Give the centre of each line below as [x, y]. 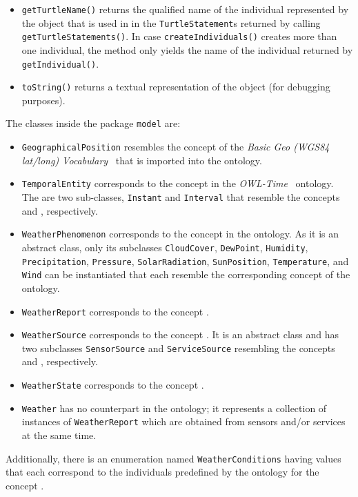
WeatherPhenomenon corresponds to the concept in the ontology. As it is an [180, 234]
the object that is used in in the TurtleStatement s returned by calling [171, 22]
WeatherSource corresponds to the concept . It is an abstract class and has [180, 334]
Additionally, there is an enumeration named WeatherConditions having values [173, 458]
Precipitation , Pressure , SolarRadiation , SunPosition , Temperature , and [185, 261]
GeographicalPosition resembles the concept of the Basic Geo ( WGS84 [176, 147]
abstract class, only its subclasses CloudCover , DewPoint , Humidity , [165, 247]
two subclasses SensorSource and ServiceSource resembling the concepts [178, 348]
